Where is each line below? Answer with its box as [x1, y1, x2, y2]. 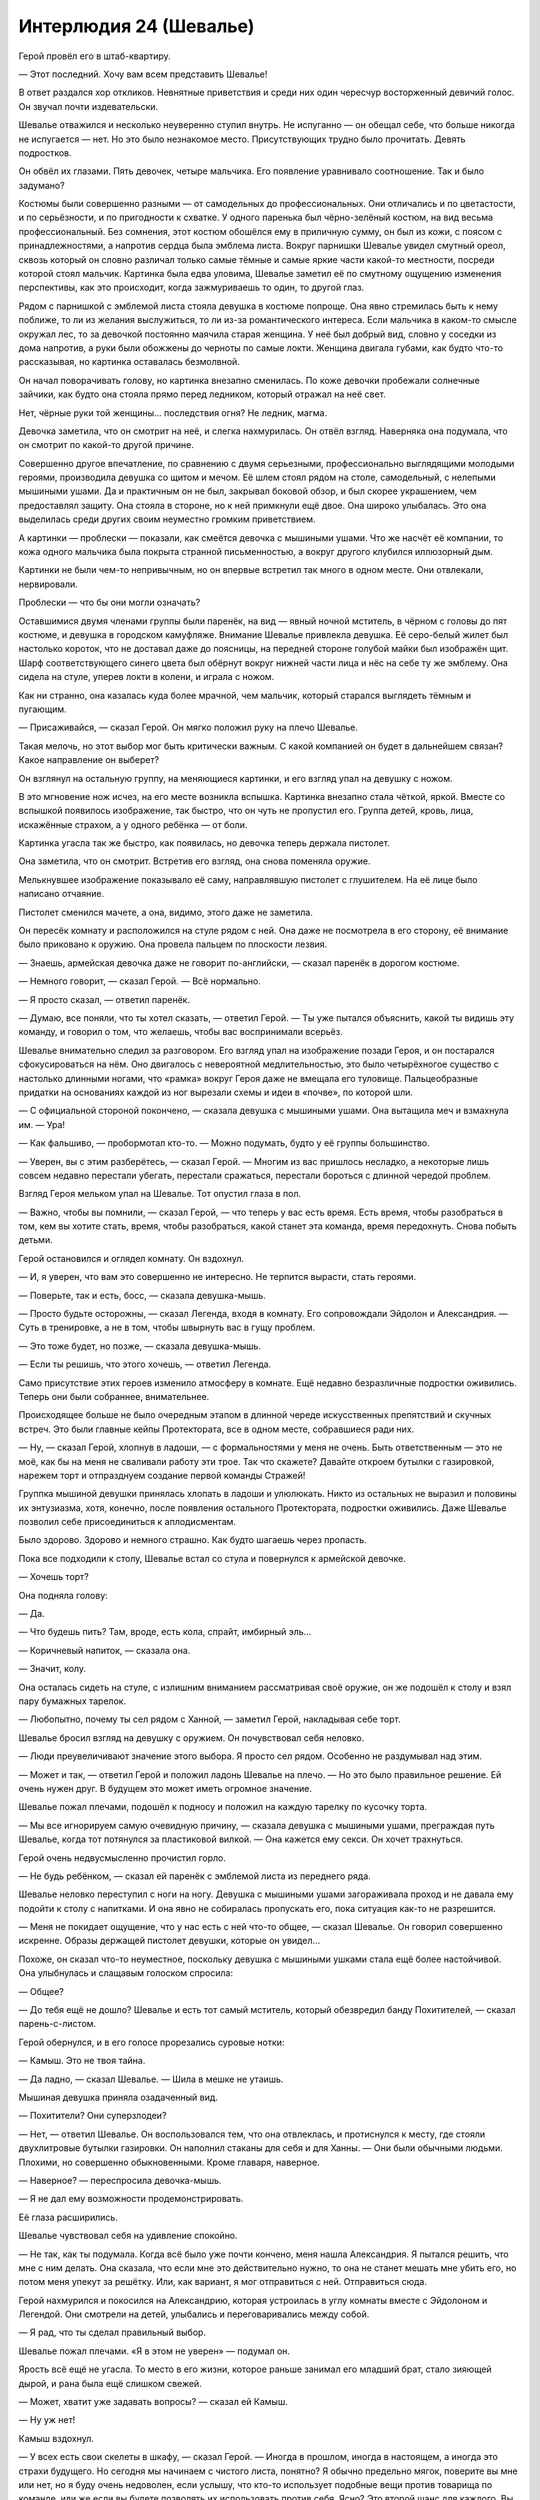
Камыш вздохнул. [18, 2432, 95, 2444]
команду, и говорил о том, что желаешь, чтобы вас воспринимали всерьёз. [18, 1026, 344, 1038]
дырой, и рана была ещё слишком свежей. [18, 2377, 202, 2389]
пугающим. [18, 703, 67, 715]
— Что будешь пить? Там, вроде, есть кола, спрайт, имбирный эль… [18, 1626, 312, 1638]
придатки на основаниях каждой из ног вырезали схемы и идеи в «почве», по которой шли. [18, 1086, 414, 1098]
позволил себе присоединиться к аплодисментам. [18, 1516, 237, 1528]
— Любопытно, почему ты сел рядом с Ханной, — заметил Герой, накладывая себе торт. [18, 1713, 401, 1725]
